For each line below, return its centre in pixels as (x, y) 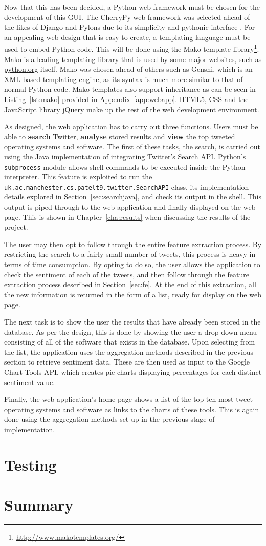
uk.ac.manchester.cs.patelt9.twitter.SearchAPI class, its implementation (127, 186)
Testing (30, 464)
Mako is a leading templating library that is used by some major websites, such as (133, 59)
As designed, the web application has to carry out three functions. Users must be (131, 126)
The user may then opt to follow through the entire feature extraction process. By (133, 244)
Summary (39, 505)
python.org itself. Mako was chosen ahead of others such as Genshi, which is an (128, 69)
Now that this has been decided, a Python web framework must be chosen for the (132, 7)
